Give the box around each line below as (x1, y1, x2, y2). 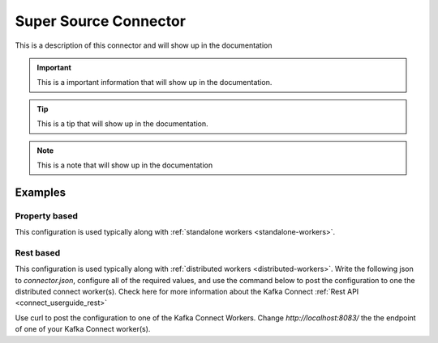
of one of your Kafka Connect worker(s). (15, 324, 151, 334)
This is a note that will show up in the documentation (36, 160, 213, 170)
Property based (15, 210, 79, 222)
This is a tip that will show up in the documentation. (36, 119, 208, 129)
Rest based (15, 247, 61, 258)
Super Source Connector (15, 12, 187, 30)
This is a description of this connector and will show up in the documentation (15, 40, 273, 50)
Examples (15, 185, 67, 199)
